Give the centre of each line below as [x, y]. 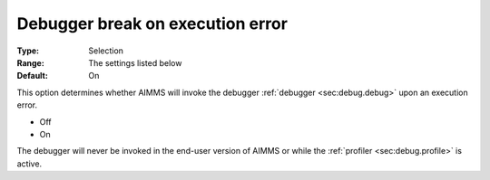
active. [29, 164]
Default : [33, 76]
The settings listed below [135, 62]
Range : [30, 62]
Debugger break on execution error [152, 24]
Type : [28, 51]
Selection [106, 51]
